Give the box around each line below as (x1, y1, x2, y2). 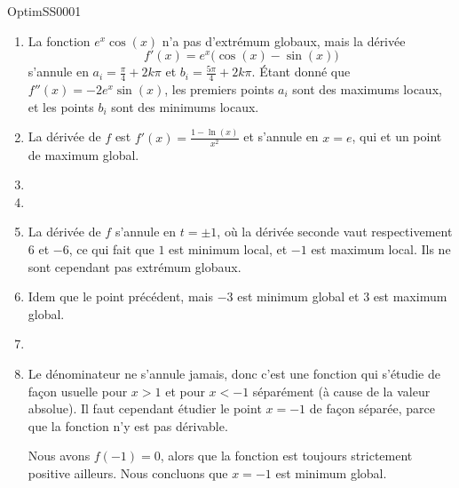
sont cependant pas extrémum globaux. (28, 257, 241, 276)
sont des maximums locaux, (292, 80, 442, 99)
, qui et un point (352, 127, 442, 146)
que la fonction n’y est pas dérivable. (28, 416, 228, 435)
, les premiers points (164, 80, 274, 99)
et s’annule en (243, 127, 319, 146)
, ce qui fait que (68, 240, 154, 259)
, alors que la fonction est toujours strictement (160, 446, 413, 465)
